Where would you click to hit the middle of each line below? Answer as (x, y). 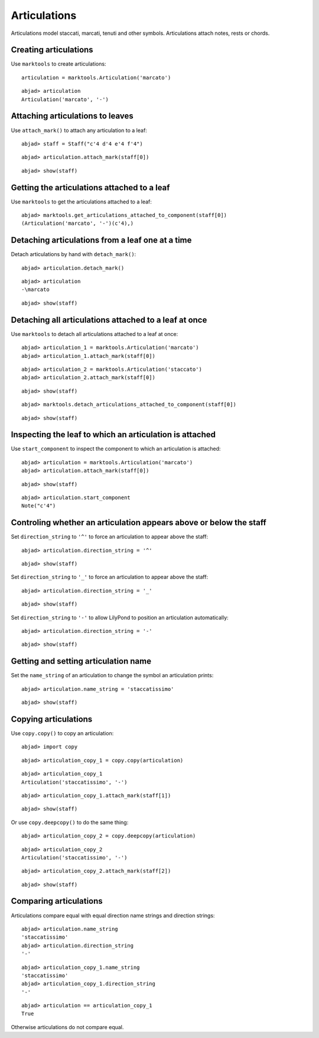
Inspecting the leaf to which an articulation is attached (113, 435)
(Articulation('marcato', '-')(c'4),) (78, 224)
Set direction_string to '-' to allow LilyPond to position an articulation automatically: (120, 617)
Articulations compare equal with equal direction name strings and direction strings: (113, 915)
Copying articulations (52, 719)
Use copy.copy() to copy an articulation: (62, 733)
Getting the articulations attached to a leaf (90, 187)
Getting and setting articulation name (81, 662)
